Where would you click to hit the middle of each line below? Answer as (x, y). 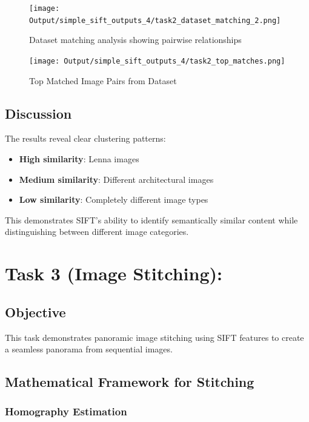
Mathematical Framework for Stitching (130, 382)
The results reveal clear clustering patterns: (85, 138)
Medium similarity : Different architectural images (116, 179)
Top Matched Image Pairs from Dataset (103, 80)
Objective (35, 312)
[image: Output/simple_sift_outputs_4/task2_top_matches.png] (157, 61)
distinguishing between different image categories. (97, 232)
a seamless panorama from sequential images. (89, 349)
